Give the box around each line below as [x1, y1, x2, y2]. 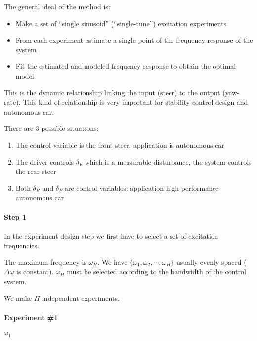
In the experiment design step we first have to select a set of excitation [4, 230, 218, 241]
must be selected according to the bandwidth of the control [67, 266, 246, 277]
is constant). [16, 266, 54, 277]
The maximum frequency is [4, 256, 86, 267]
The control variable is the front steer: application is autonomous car [15, 139, 224, 150]
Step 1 [4, 212, 26, 222]
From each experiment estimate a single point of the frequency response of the [15, 35, 253, 45]
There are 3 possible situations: [4, 123, 99, 133]
